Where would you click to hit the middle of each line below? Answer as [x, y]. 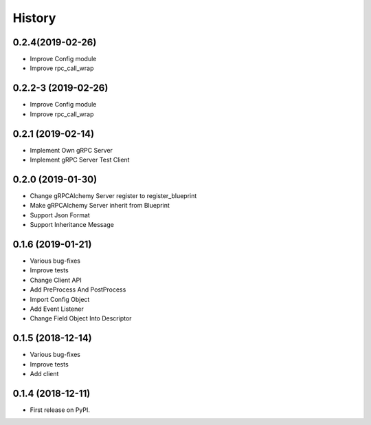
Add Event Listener [57, 309]
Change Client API [56, 280]
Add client [44, 374]
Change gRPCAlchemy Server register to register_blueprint [113, 195]
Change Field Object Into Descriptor [81, 318]
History [34, 18]
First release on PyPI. [60, 410]
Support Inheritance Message [72, 225]
